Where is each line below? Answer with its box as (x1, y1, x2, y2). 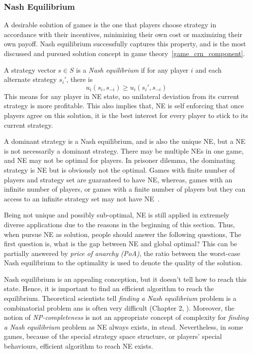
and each (195, 64, 222, 75)
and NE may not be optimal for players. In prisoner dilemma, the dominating (4, 155, 235, 165)
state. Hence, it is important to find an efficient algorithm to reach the (4, 283, 214, 294)
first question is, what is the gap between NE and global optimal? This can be (4, 238, 237, 249)
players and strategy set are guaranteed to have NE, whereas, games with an (4, 174, 233, 184)
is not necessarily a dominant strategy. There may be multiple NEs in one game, (4, 145, 244, 156)
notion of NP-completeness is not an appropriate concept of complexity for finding (4, 312, 249, 322)
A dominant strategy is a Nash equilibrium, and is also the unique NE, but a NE (4, 136, 246, 146)
